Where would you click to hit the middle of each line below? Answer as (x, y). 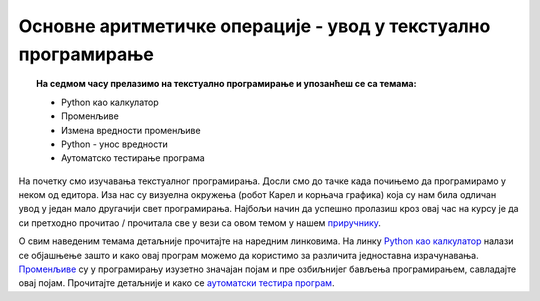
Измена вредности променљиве (131, 130)
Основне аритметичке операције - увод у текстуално (254, 26)
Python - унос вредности (115, 144)
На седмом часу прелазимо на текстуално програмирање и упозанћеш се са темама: (226, 84)
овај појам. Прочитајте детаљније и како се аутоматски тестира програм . (176, 283)
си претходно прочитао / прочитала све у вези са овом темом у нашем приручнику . (200, 222)
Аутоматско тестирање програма (133, 158)
